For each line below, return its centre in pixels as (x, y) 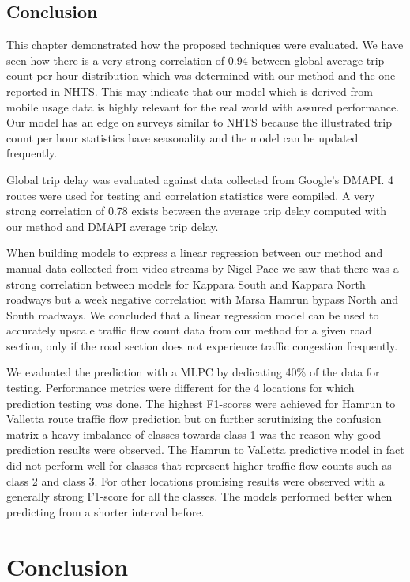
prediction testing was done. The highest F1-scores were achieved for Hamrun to (201, 403)
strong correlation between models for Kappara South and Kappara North (186, 283)
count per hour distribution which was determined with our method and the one (201, 76)
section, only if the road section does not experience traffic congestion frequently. (202, 345)
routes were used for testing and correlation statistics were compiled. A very (191, 195)
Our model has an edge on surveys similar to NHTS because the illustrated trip (199, 122)
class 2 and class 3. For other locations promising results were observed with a (196, 480)
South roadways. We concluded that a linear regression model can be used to (193, 314)
